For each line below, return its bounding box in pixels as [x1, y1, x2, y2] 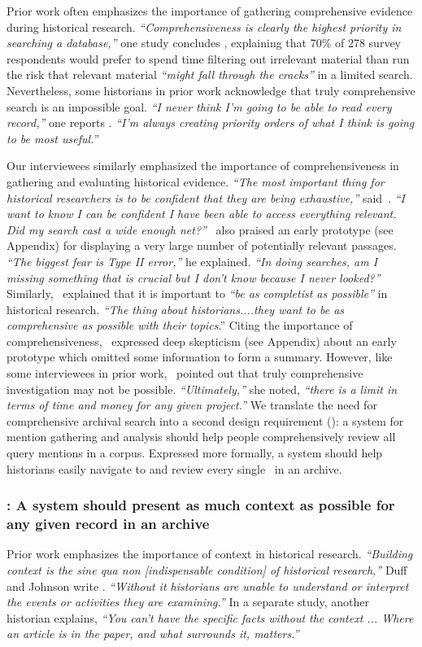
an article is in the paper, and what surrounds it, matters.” [7, 625, 299, 642]
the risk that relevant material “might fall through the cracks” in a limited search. [7, 66, 413, 83]
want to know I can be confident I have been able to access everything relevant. [7, 205, 397, 222]
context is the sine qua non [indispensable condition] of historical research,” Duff [7, 561, 407, 578]
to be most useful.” [7, 129, 98, 146]
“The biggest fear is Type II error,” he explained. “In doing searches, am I [7, 252, 378, 269]
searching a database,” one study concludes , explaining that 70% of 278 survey [7, 34, 402, 51]
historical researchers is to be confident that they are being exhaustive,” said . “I [7, 189, 405, 206]
